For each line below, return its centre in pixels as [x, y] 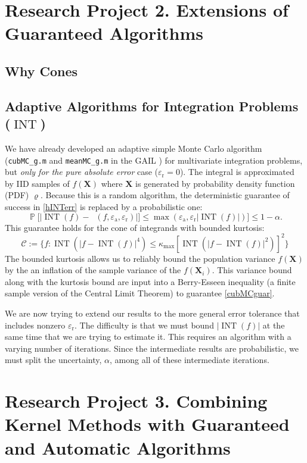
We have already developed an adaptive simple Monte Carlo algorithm [134, 148]
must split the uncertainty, [53, 360]
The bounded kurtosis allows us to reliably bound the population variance [140, 258]
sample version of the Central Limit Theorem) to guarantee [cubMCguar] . [140, 293]
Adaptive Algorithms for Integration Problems [152, 106]
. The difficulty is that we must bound [144, 325]
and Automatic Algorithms [118, 447]
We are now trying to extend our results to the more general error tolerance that [152, 313]
